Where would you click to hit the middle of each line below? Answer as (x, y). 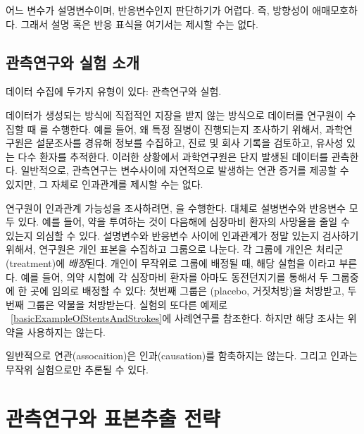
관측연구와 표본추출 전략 (113, 417)
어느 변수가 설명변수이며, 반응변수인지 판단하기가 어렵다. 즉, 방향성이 (157, 10)
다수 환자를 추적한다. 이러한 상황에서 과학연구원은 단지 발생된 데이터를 (173, 156)
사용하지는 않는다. (67, 331)
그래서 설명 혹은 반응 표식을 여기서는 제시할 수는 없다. (139, 24)
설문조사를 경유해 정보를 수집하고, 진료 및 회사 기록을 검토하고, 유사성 (190, 143)
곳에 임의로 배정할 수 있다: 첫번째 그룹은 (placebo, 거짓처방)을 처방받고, (187, 291)
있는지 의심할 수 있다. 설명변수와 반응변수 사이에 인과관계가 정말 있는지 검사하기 (182, 235)
